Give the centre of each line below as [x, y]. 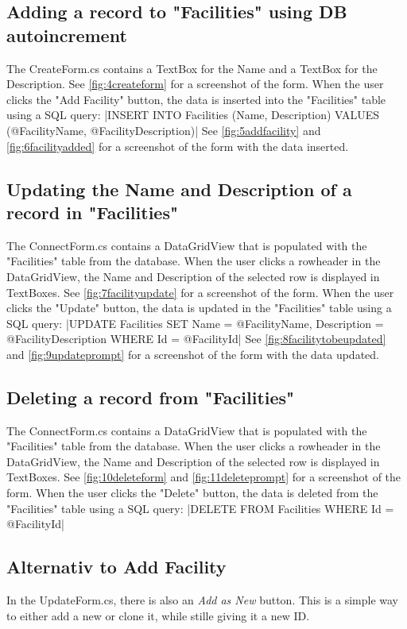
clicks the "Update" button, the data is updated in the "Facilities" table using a [199, 308]
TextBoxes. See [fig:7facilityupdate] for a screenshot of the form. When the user [200, 292]
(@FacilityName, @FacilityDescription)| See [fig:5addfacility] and [164, 130]
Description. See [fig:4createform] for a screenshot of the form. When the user [195, 84]
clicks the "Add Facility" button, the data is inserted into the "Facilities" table [196, 99]
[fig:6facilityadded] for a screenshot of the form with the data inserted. [178, 146]
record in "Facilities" [93, 212]
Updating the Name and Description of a [179, 189]
